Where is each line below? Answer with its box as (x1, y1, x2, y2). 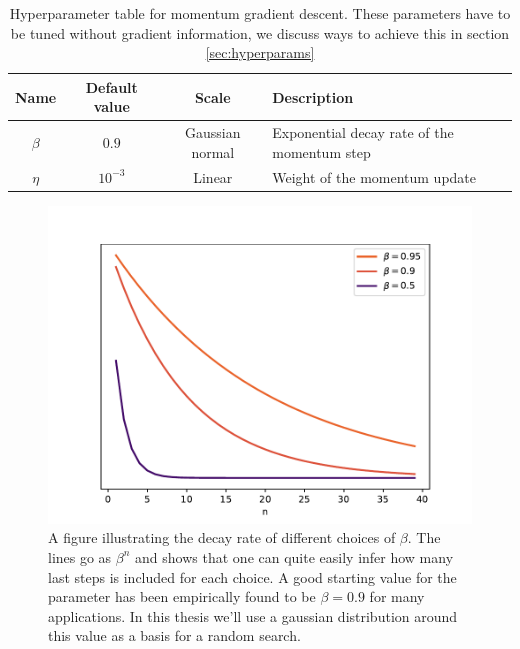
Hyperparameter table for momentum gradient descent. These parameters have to (9, 3, 511, 23)
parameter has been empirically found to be (48, 586, 316, 607)
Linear (193, 166, 233, 187)
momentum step (272, 141, 371, 162)
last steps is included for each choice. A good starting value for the (48, 566, 457, 587)
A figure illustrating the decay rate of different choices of (48, 527, 396, 548)
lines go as (48, 546, 112, 567)
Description (272, 86, 354, 107)
